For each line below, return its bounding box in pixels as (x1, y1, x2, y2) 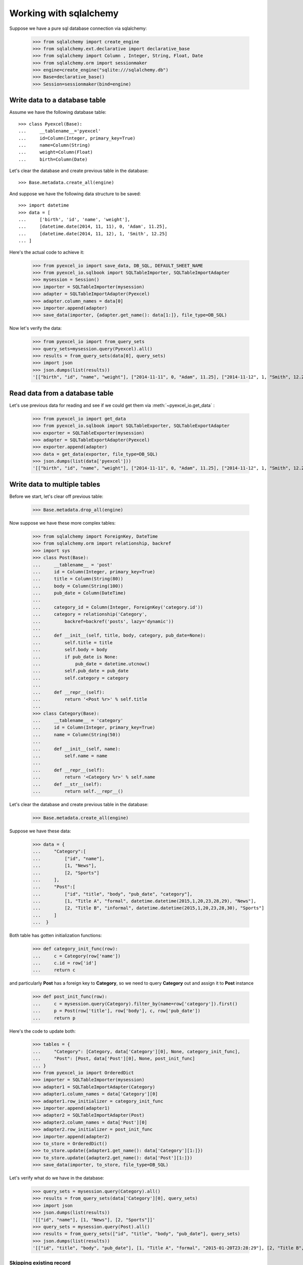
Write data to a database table (9, 96, 106, 105)
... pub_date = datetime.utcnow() (32, 661, 150, 666)
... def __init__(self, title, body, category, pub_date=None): (32, 632, 206, 639)
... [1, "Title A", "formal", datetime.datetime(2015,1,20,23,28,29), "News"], (32, 898, 257, 904)
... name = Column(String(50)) (32, 732, 121, 737)
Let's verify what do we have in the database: (9, 1175, 105, 1181)
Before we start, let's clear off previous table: (9, 493, 104, 499)
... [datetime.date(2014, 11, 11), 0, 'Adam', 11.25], (18, 224, 168, 230)
